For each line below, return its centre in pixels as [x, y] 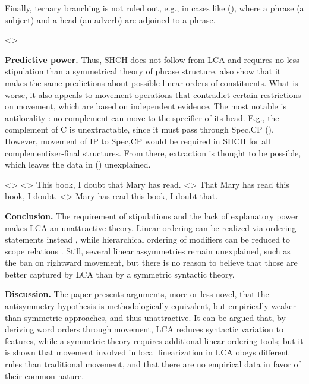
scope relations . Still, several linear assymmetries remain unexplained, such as [148, 251]
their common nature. [45, 375]
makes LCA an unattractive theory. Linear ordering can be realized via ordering [151, 227]
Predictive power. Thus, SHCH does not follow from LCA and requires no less [152, 59]
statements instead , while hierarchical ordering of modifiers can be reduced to [148, 239]
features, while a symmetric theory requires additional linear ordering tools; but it [154, 340]
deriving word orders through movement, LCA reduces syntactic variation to [144, 329]
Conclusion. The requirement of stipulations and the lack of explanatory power [152, 215]
